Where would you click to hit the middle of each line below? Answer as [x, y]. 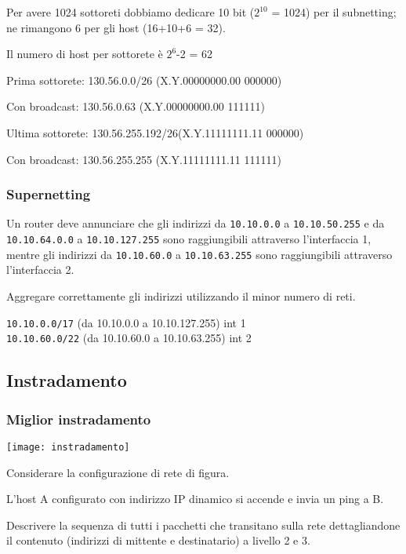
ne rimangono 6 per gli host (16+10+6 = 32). [116, 27]
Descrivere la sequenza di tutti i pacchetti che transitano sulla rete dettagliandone [203, 525]
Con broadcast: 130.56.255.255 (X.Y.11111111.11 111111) [144, 159]
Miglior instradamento [79, 419]
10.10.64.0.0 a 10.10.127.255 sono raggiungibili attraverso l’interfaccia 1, [189, 239]
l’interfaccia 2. [40, 270]
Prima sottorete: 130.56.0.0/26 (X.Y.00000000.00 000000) [144, 80]
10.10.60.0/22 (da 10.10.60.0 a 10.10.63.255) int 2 [129, 338]
